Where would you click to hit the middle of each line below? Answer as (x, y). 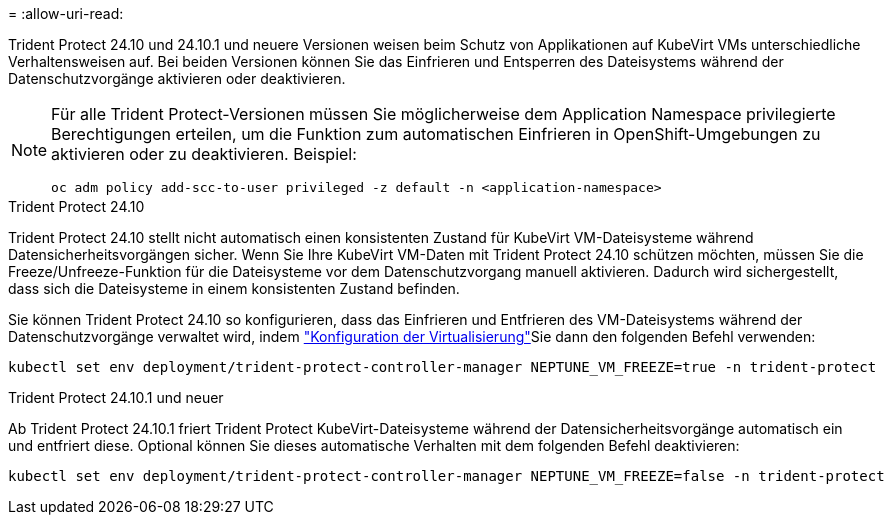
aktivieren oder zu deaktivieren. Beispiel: (204, 154)
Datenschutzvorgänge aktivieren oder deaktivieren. (177, 78)
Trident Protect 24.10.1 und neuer (116, 397)
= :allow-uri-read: (66, 13)
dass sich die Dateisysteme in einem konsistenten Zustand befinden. (234, 288)
